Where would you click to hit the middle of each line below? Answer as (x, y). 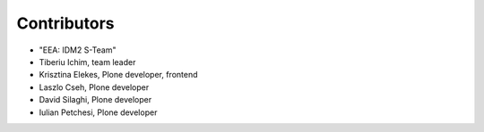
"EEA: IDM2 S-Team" (78, 50)
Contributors (66, 23)
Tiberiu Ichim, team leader (87, 62)
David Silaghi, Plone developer (95, 100)
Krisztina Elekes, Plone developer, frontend (118, 75)
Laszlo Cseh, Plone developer (94, 87)
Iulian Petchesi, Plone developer (98, 112)
